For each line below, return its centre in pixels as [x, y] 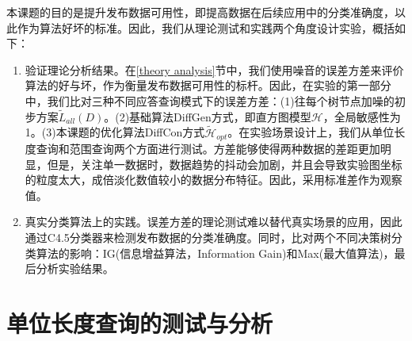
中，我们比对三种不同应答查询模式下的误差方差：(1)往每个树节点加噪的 [210, 100]
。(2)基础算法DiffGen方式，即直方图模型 [208, 116]
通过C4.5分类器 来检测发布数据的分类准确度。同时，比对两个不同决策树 [208, 238]
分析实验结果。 [75, 268]
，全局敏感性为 [362, 116]
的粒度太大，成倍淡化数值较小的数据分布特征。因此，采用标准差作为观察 [214, 180]
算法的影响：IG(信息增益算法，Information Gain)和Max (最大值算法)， [215, 253]
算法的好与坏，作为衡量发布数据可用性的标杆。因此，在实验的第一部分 [208, 85]
